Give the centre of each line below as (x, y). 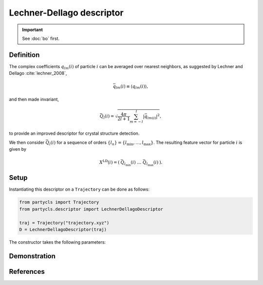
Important (33, 30)
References (27, 272)
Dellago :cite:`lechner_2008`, (38, 73)
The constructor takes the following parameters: (57, 242)
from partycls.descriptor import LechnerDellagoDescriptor (91, 209)
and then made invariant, (34, 99)
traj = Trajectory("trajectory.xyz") (64, 223)
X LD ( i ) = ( (109, 162)
